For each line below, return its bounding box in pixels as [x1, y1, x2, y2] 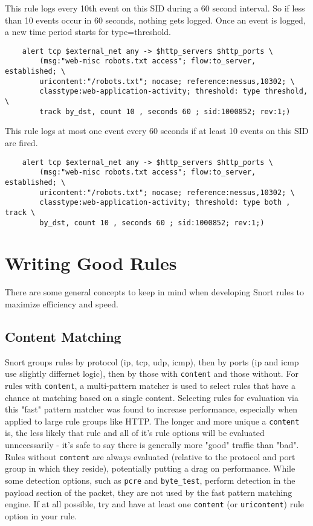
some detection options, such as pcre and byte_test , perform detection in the [5, 473, 295, 486]
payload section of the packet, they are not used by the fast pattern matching [5, 486, 292, 498]
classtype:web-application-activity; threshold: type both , [39, 198, 291, 207]
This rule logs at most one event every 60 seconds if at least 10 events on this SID [5, 124, 309, 137]
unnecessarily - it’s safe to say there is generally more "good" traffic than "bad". [5, 438, 299, 451]
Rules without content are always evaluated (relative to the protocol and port [5, 450, 295, 463]
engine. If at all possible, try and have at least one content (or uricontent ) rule [5, 498, 305, 510]
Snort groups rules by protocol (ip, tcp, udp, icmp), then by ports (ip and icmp [5, 355, 299, 368]
